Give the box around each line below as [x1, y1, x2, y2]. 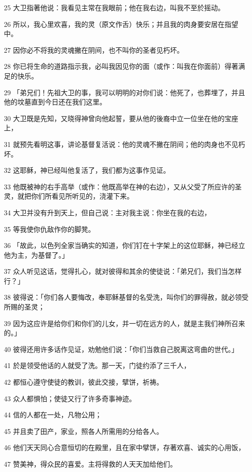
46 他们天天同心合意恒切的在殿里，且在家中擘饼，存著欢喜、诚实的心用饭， [4, 442, 245, 452]
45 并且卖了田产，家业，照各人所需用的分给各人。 [4, 426, 163, 436]
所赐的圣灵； [4, 302, 45, 312]
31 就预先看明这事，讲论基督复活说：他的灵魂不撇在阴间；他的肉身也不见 [4, 139, 238, 149]
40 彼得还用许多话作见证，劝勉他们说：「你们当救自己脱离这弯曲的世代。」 [4, 344, 238, 354]
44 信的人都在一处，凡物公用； [4, 410, 102, 420]
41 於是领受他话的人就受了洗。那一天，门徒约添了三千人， [4, 360, 191, 370]
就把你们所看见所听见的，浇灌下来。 [17, 191, 134, 201]
